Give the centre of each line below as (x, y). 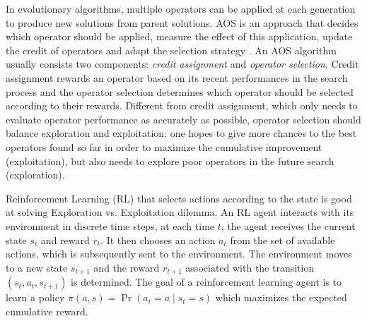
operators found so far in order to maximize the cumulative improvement (164, 146)
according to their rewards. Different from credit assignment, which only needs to (182, 105)
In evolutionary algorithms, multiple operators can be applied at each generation (181, 8)
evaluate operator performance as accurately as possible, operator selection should (183, 119)
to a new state (37, 267)
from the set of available (282, 240)
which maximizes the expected (281, 297)
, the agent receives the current (288, 225)
